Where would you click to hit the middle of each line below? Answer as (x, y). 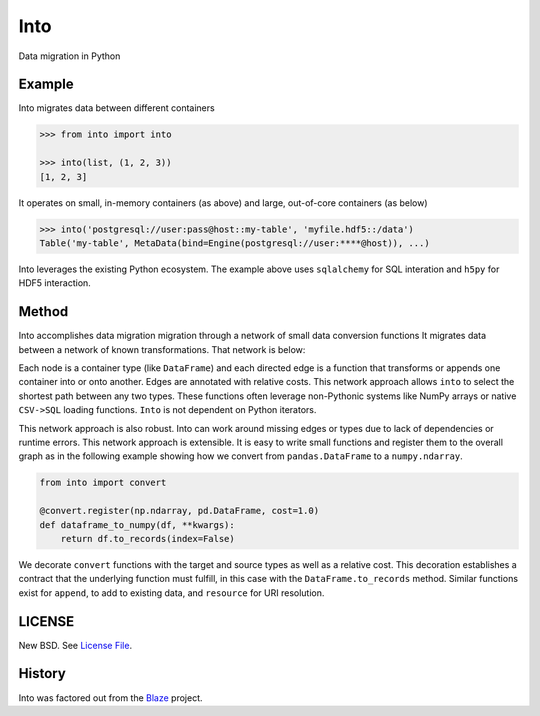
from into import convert (103, 483)
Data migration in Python (69, 56)
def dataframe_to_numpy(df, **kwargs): (137, 524)
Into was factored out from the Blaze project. (111, 697)
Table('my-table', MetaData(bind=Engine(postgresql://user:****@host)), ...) (234, 243)
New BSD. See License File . (75, 645)
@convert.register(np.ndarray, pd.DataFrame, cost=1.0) (179, 511)
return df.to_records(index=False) (147, 538)
